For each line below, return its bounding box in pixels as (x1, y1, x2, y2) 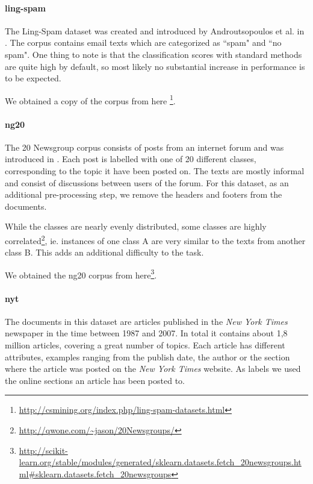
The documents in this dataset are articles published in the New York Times (5, 315, 288, 327)
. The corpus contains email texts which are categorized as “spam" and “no (5, 36, 282, 49)
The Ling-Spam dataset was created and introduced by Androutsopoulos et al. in (5, 24, 305, 37)
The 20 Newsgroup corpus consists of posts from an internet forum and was (5, 140, 284, 153)
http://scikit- (19, 444, 68, 456)
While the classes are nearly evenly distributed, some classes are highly (5, 220, 267, 233)
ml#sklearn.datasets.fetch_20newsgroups (19, 467, 172, 480)
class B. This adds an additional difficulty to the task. (5, 246, 204, 259)
